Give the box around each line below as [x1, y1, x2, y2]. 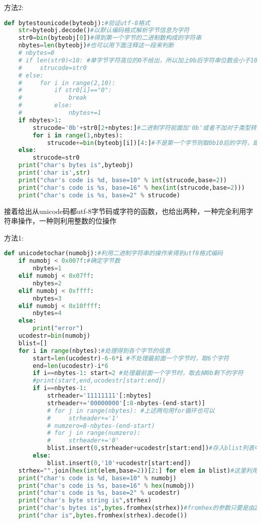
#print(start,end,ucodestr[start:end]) [33, 377, 166, 385]
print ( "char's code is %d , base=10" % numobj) [18, 474, 177, 482]
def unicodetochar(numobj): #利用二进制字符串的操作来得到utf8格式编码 [4, 250, 223, 257]
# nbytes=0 [18, 49, 55, 57]
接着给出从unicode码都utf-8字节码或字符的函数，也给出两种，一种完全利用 [4, 205, 246, 216]
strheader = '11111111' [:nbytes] [47, 392, 152, 399]
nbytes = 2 [33, 279, 62, 287]
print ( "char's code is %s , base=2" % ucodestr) [18, 489, 180, 497]
